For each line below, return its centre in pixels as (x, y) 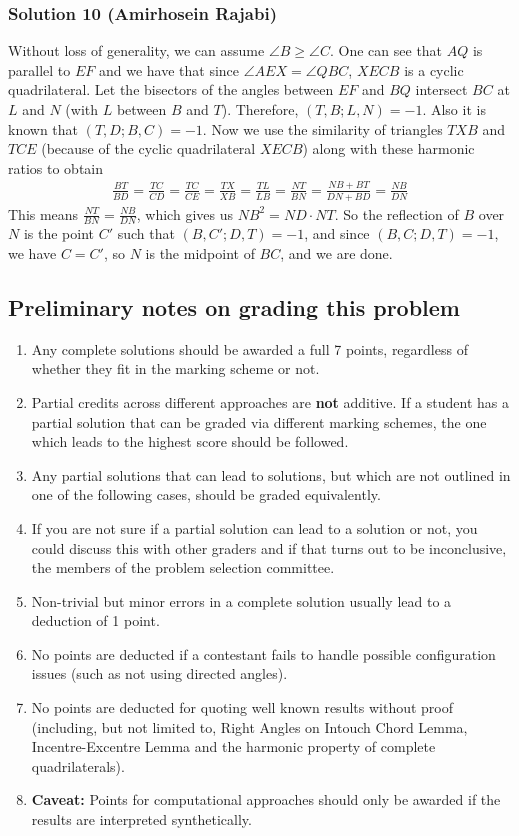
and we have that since (169, 69)
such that (146, 233)
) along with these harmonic (388, 148)
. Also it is (454, 109)
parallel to (39, 69)
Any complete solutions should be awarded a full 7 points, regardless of (249, 348)
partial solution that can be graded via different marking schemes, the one (259, 421)
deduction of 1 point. (95, 620)
